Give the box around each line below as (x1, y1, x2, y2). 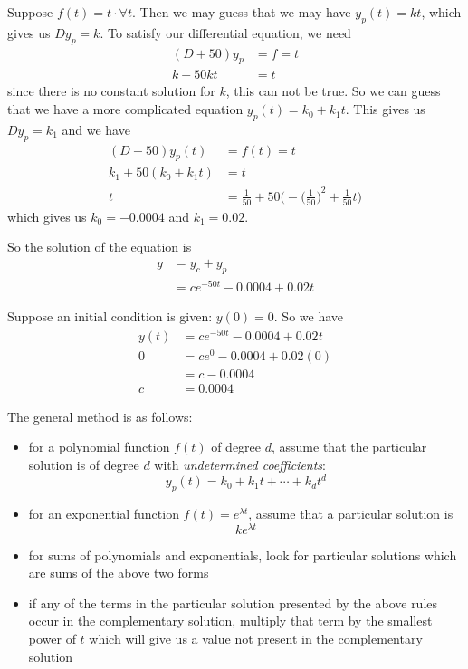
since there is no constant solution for (7, 81, 215, 100)
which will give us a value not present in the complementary (89, 628, 423, 647)
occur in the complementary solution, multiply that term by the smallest (28, 611, 433, 630)
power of (28, 628, 76, 647)
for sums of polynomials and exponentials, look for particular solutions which (28, 545, 457, 564)
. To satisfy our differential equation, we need (100, 23, 351, 42)
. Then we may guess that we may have (132, 3, 351, 21)
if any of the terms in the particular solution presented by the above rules (28, 593, 438, 612)
